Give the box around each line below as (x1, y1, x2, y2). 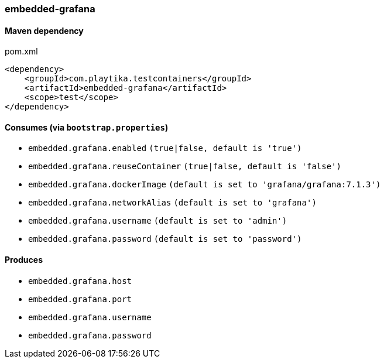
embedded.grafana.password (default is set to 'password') (28, 234, 302, 244)
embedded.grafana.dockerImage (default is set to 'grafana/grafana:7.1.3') (28, 180, 381, 190)
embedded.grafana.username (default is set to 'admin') (28, 216, 287, 226)
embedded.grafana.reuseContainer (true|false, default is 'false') (28, 162, 341, 172)
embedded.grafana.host (28, 276, 132, 286)
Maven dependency (5, 25, 84, 36)
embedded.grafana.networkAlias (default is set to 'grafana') (28, 198, 317, 208)
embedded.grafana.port (28, 294, 132, 304)
